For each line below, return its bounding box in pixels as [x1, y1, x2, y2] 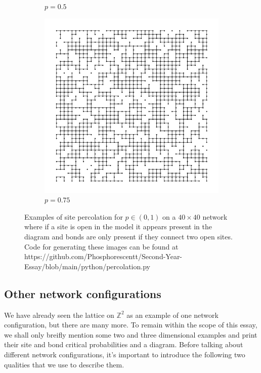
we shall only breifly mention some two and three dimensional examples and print [4, 329, 257, 340]
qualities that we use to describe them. [4, 359, 124, 369]
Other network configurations [4, 285, 161, 301]
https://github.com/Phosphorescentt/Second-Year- [24, 251, 183, 262]
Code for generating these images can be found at [24, 241, 179, 252]
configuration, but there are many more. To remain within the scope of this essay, [4, 319, 257, 330]
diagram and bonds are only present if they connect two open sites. [24, 231, 233, 241]
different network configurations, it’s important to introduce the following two [4, 349, 245, 359]
